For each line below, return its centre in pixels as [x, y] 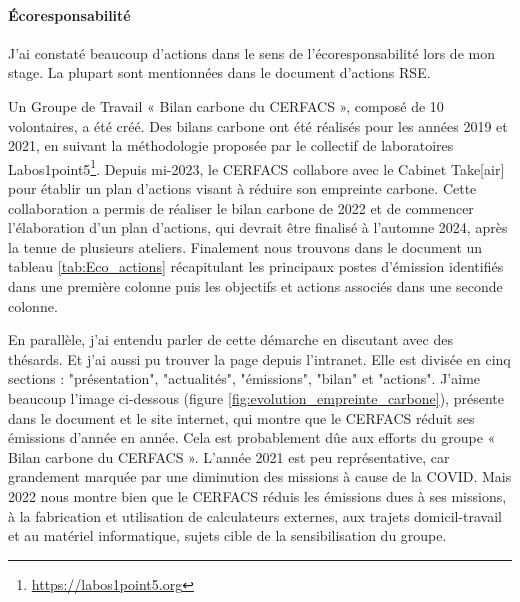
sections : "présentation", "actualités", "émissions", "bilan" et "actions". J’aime [244, 378]
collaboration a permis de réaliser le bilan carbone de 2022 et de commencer [241, 207]
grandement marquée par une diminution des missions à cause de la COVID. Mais [260, 476]
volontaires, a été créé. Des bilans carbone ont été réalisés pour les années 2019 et [258, 125]
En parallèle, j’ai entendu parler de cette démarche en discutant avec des [230, 339]
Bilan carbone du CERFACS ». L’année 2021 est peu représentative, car [229, 456]
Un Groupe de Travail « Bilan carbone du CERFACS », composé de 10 [226, 105]
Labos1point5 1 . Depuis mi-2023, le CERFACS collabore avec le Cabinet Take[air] [256, 167]
